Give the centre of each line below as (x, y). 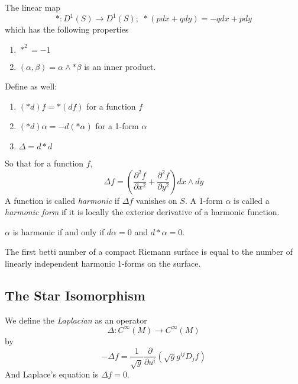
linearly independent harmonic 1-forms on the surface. (103, 263)
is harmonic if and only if (59, 231)
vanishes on (156, 200)
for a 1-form (117, 126)
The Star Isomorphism (75, 295)
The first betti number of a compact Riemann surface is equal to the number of (149, 252)
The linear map (33, 7)
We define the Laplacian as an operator (76, 320)
